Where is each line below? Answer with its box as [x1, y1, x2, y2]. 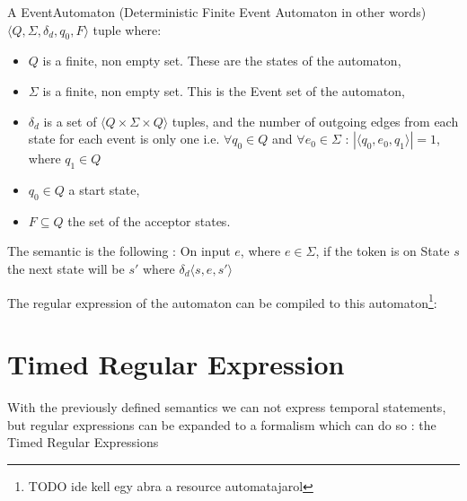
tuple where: [93, 20, 162, 39]
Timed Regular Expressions [7, 433, 159, 452]
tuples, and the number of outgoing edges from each [172, 111, 459, 130]
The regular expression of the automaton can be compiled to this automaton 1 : [7, 290, 437, 312]
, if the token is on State [315, 242, 450, 260]
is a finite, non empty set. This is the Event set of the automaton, [42, 81, 405, 100]
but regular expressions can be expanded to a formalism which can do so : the [7, 415, 436, 434]
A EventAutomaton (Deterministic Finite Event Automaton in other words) [7, 3, 427, 21]
